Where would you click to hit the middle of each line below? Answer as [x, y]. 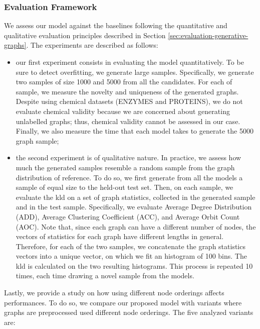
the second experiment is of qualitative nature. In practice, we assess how [128, 157]
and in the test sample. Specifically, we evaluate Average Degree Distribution [134, 207]
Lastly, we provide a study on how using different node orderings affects [114, 293]
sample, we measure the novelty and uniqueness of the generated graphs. [127, 91]
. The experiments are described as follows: [92, 45]
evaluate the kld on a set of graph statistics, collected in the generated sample [136, 197]
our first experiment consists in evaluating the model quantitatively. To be [130, 62]
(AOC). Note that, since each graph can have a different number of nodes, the [136, 226]
